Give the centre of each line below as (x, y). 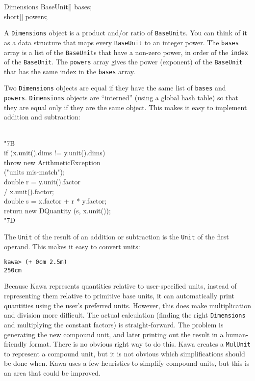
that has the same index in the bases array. (70, 71)
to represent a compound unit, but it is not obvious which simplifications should (125, 353)
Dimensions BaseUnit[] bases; (48, 6)
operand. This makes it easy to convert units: (72, 246)
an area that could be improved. (52, 372)
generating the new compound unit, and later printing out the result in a (114, 334)
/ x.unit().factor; (29, 191)
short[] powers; (26, 16)
